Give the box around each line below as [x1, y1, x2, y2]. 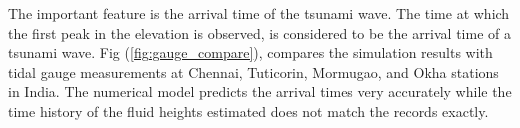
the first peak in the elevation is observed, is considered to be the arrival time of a [8, 22, 511, 43]
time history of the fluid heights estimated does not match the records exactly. [8, 100, 489, 121]
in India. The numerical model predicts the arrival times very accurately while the [8, 81, 512, 102]
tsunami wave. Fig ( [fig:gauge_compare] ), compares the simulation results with [8, 42, 493, 63]
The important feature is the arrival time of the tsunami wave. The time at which [8, 3, 510, 23]
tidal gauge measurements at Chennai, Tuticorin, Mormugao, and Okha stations [8, 61, 499, 82]
